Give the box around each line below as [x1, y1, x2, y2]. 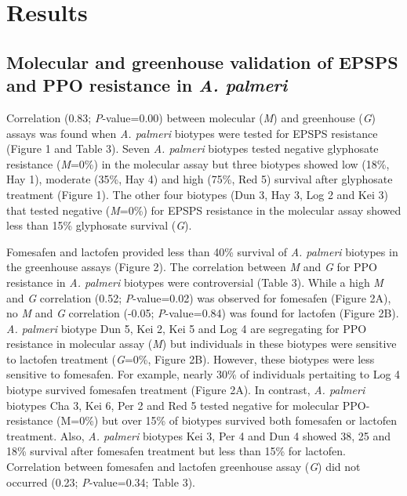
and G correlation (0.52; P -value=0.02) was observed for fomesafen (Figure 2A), [6, 289, 391, 306]
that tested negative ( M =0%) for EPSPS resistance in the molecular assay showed [6, 201, 402, 218]
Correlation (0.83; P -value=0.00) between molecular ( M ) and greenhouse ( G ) [6, 109, 376, 125]
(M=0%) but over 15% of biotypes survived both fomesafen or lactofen [56, 412, 397, 429]
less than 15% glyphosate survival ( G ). [6, 217, 192, 234]
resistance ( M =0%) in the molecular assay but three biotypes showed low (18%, [6, 155, 390, 172]
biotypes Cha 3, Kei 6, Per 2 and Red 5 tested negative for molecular [6, 396, 340, 413]
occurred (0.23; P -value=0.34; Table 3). [6, 473, 195, 490]
